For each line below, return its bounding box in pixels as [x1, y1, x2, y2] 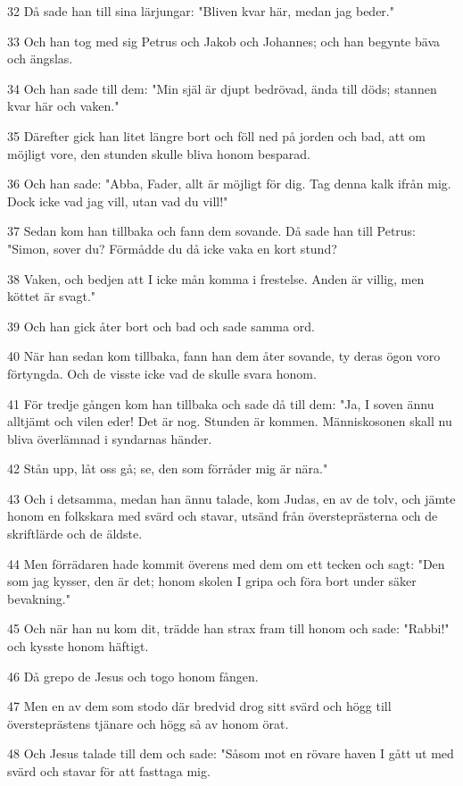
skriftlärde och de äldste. [7, 524, 143, 543]
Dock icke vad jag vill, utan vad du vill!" [7, 191, 228, 210]
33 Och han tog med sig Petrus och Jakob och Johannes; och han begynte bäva [7, 31, 441, 50]
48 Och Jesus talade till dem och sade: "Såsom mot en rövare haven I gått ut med [7, 744, 454, 763]
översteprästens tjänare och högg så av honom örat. [7, 714, 289, 732]
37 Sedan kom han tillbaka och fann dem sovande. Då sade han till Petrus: [7, 222, 417, 240]
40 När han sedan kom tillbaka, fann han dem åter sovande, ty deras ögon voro [7, 347, 441, 365]
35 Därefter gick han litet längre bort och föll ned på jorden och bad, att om [7, 126, 426, 145]
